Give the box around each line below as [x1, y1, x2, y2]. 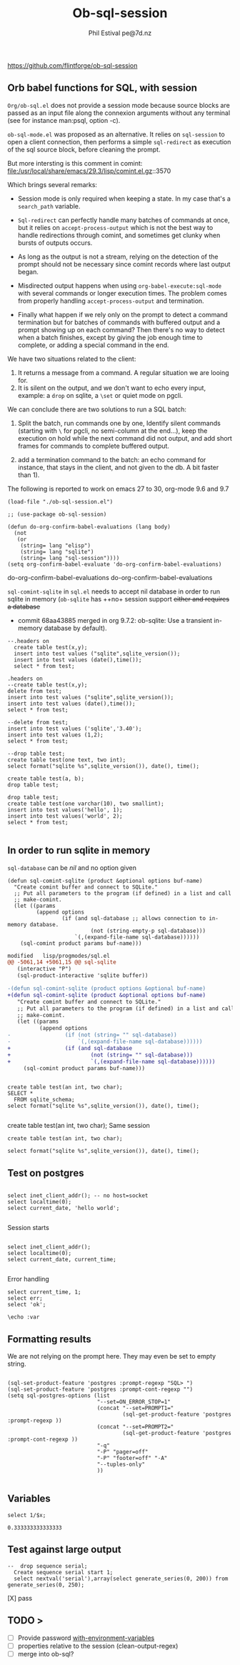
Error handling [7, 1275, 50, 1284]
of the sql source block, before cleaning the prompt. [7, 145, 161, 154]
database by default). [44, 624, 107, 632]
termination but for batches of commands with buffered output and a [17, 318, 221, 326]
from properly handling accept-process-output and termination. [17, 296, 205, 305]
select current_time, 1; [7, 1289, 81, 1296]
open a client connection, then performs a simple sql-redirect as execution [7, 137, 231, 146]
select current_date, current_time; [7, 1256, 116, 1264]
